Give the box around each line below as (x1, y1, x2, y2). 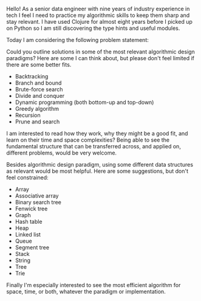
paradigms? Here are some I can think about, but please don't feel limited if (6, 55, 195, 61)
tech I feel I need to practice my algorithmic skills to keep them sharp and (6, 12, 190, 19)
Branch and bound (15, 79, 62, 86)
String (15, 257, 31, 264)
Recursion (15, 112, 41, 119)
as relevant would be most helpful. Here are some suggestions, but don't (6, 167, 188, 175)
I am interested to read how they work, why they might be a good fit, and (6, 130, 188, 137)
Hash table (15, 218, 43, 225)
